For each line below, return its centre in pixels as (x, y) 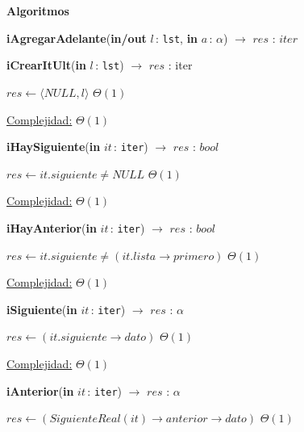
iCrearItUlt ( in (46, 65)
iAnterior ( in (40, 390)
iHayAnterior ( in (52, 227)
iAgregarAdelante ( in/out (77, 38)
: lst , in (177, 38)
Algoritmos (38, 10)
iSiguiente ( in (42, 309)
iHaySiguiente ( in (54, 147)
